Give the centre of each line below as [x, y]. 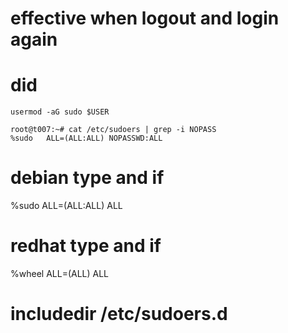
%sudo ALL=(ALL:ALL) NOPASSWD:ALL [86, 138]
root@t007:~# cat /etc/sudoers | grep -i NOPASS [113, 130]
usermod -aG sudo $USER [60, 112]
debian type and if [87, 178]
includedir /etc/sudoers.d [119, 314]
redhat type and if [86, 246]
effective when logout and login [145, 18]
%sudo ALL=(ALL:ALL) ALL [66, 206]
